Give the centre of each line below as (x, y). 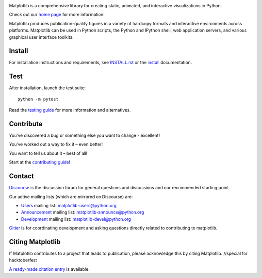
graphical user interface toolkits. (41, 37)
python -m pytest (38, 99)
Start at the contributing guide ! (40, 162)
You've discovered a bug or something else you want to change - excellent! (84, 135)
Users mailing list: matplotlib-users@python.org (69, 205)
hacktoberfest (23, 260)
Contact (21, 176)
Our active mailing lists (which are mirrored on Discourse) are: (71, 196)
